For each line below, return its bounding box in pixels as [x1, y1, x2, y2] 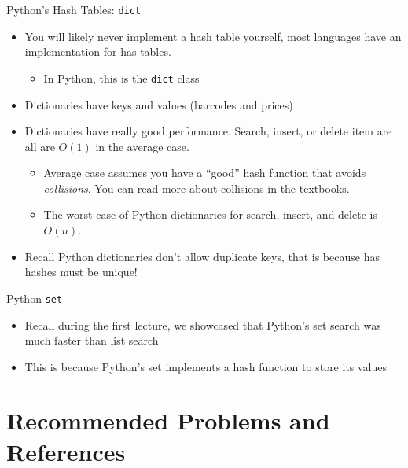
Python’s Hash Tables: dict [6, 2, 142, 17]
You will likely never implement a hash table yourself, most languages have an [24, 28, 402, 44]
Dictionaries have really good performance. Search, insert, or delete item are [24, 123, 392, 139]
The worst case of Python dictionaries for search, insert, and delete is [43, 206, 377, 223]
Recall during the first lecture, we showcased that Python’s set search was [24, 316, 381, 333]
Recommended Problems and [6, 404, 330, 437]
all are [24, 138, 55, 154]
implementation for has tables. [24, 43, 171, 60]
